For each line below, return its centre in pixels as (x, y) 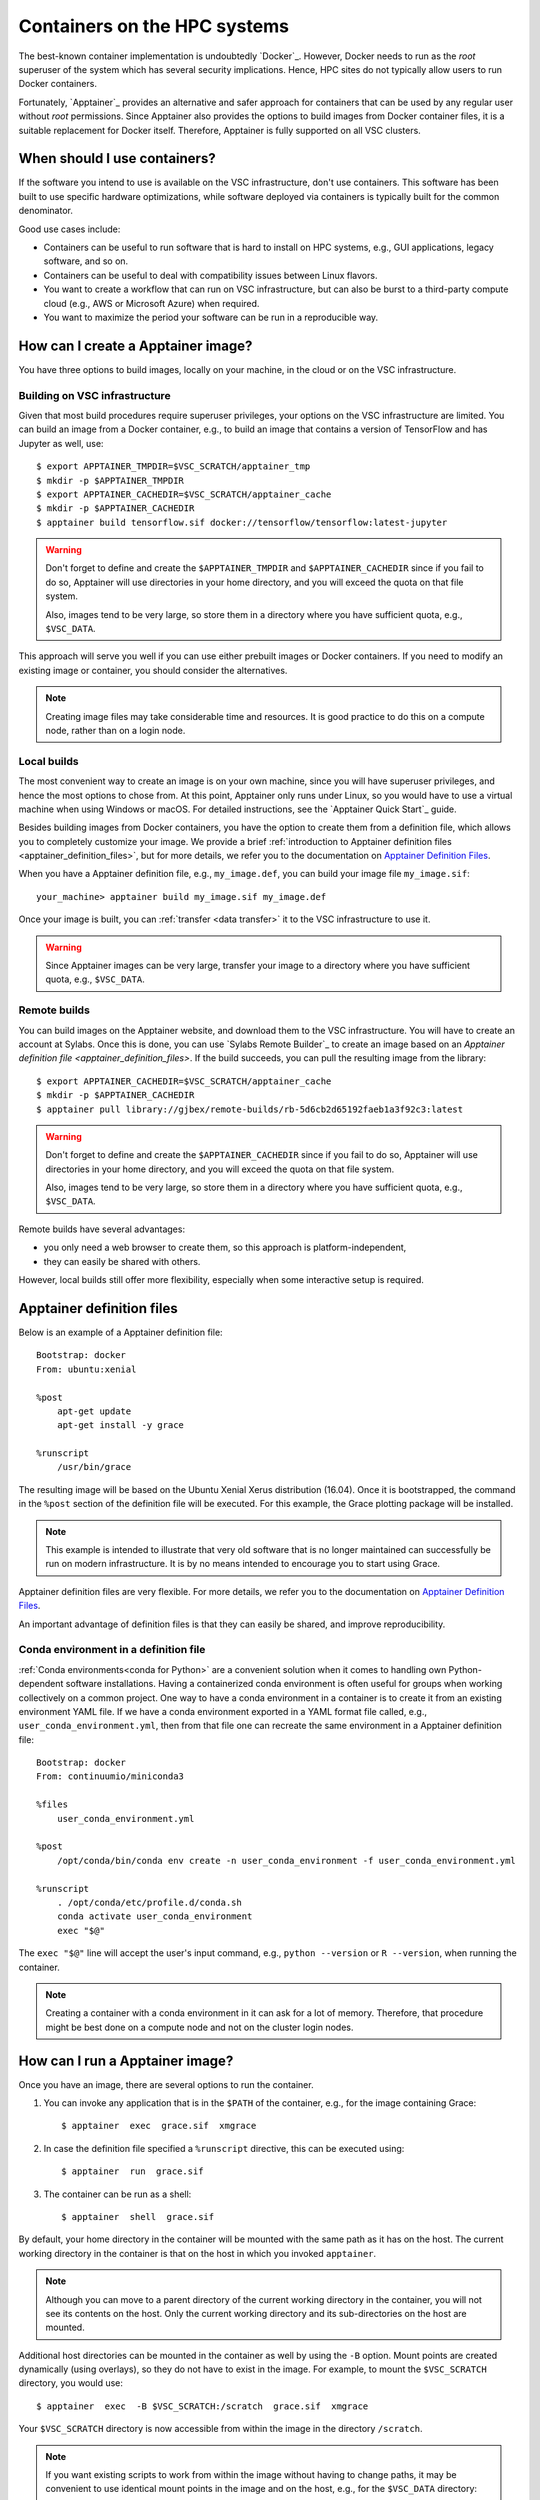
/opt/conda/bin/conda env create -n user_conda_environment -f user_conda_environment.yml (286, 1860)
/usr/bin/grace (94, 1467)
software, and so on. (86, 261)
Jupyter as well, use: (61, 443)
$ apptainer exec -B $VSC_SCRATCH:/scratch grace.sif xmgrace (202, 2406)
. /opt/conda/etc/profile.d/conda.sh (149, 1902)
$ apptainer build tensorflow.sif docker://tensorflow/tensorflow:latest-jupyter (242, 522)
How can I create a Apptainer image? (135, 345)
